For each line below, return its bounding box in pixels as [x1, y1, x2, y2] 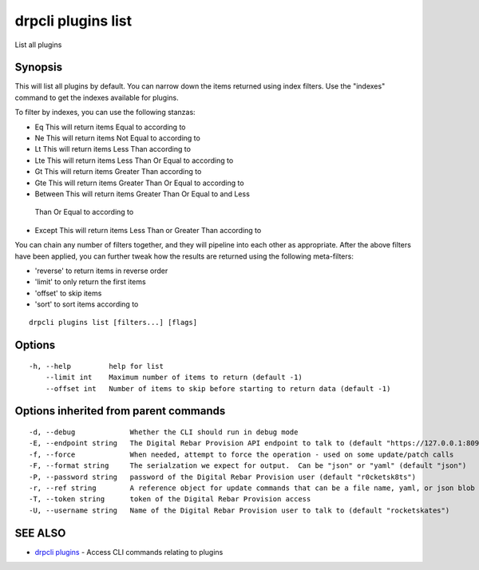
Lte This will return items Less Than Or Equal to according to [34, 156, 234, 165]
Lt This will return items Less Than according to [34, 144, 192, 154]
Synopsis [14, 61, 63, 74]
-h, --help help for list [29, 362, 164, 370]
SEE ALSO [14, 526, 66, 540]
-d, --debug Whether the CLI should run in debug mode [29, 428, 299, 437]
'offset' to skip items [34, 288, 102, 298]
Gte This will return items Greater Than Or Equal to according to [34, 178, 244, 188]
